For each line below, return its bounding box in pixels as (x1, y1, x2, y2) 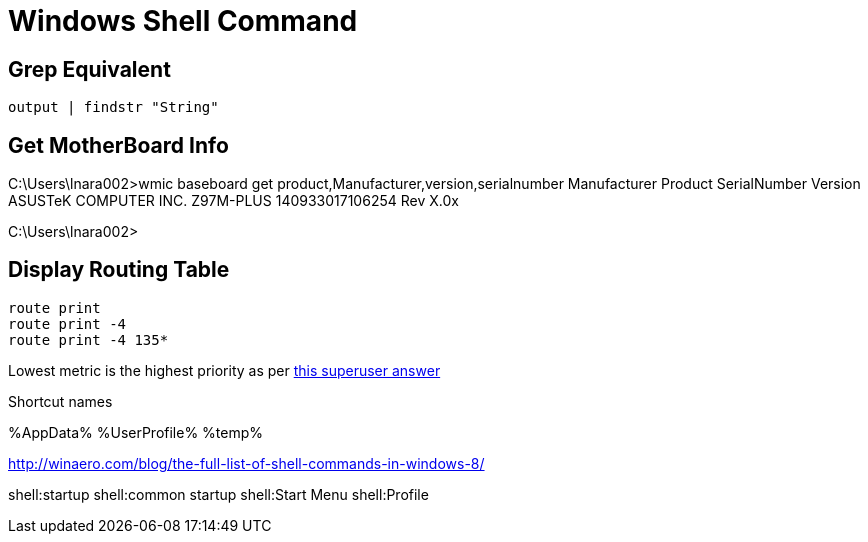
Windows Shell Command (8, 4, 358, 38)
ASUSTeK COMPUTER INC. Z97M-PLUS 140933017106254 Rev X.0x (8, 192, 459, 210)
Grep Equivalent (8, 56, 171, 82)
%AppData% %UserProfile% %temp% (8, 423, 264, 441)
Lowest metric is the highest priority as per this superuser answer (8, 361, 441, 379)
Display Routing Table (8, 257, 230, 283)
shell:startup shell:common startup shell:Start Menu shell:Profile (8, 485, 429, 503)
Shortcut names (8, 392, 113, 410)
